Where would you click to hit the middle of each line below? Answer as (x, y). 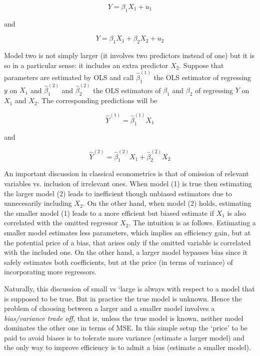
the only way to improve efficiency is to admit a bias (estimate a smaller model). (127, 347)
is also (237, 213)
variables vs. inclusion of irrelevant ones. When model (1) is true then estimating (128, 183)
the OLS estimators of (127, 90)
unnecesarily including (38, 203)
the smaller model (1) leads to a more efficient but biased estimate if (109, 213)
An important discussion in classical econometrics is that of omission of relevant (126, 173)
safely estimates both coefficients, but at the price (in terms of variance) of (118, 262)
